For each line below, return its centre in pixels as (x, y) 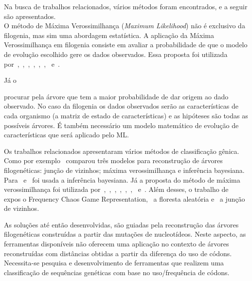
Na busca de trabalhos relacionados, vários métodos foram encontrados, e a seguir (126, 6)
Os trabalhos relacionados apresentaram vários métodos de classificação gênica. (122, 151)
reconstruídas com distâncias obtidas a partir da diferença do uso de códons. (118, 253)
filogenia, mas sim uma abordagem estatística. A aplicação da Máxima (109, 35)
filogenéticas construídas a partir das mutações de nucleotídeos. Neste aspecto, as (125, 234)
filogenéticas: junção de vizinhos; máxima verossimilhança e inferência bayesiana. (124, 170)
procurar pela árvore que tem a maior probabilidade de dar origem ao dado (116, 96)
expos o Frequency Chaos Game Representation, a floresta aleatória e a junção (125, 198)
